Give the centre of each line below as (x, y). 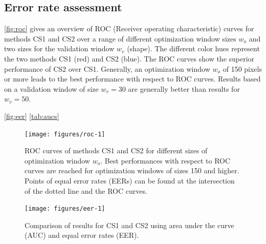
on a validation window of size (51, 88)
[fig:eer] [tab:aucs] (32, 116)
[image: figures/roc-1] (65, 134)
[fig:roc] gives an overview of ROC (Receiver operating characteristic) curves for (129, 28)
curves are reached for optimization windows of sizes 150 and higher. (132, 170)
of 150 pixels (242, 68)
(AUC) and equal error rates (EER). (82, 235)
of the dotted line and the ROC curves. (86, 190)
